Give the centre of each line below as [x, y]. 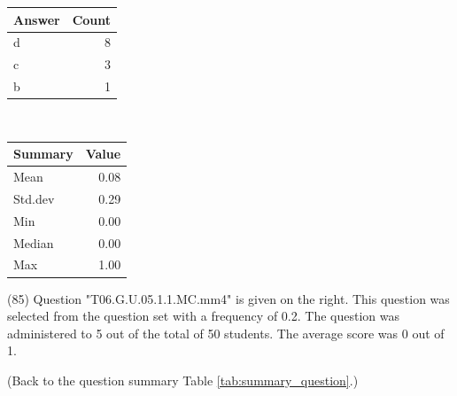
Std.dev [34, 198]
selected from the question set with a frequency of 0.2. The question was [203, 316]
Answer [37, 19]
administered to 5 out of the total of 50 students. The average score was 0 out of [226, 333]
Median [34, 242]
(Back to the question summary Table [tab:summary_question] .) [183, 380]
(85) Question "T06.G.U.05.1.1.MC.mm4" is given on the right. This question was [228, 298]
